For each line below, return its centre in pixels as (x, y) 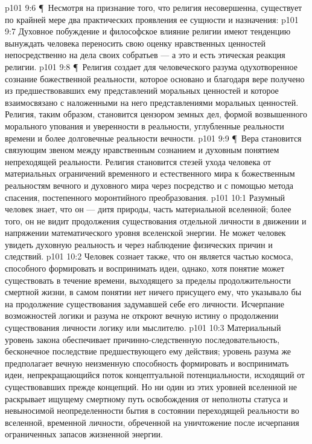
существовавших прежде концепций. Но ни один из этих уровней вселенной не (151, 387)
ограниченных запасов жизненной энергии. (84, 434)
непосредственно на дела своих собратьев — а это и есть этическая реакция (145, 55)
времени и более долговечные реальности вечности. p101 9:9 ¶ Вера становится (153, 138)
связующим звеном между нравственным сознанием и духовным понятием (142, 150)
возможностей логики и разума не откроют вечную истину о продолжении (142, 315)
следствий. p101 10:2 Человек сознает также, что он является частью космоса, (149, 256)
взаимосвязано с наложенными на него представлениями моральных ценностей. (152, 102)
